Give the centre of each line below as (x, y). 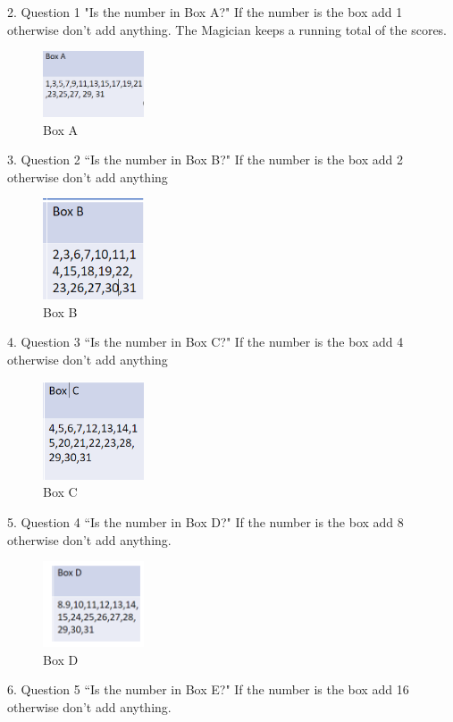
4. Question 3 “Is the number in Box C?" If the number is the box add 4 (206, 342)
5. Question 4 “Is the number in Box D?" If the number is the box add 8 (206, 521)
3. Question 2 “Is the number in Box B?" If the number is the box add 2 (206, 160)
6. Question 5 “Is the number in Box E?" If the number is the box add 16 (208, 689)
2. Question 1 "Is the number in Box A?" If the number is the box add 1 (205, 12)
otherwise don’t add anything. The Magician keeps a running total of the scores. (227, 29)
